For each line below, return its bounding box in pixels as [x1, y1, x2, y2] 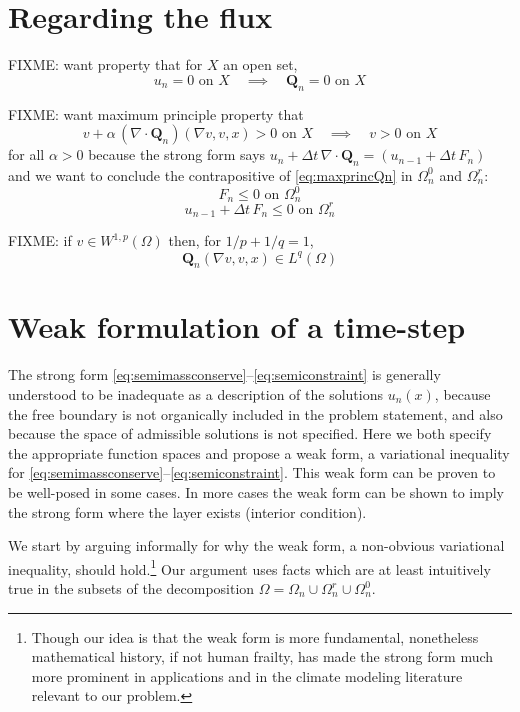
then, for [168, 230, 222, 251]
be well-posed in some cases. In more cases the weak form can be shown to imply [8, 481, 504, 502]
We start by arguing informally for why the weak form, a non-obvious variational [8, 535, 505, 556]
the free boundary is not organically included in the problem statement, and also [8, 403, 503, 424]
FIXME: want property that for [8, 54, 203, 75]
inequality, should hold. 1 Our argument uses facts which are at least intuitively [8, 555, 491, 579]
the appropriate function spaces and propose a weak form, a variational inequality [8, 442, 510, 463]
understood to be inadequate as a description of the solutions [8, 384, 383, 405]
